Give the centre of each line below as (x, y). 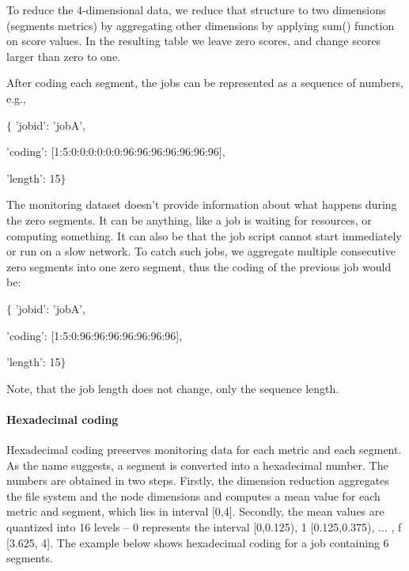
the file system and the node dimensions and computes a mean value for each (193, 495)
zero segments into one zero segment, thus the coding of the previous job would (199, 266)
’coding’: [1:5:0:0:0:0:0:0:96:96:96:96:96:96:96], (116, 151)
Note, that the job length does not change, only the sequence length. (173, 388)
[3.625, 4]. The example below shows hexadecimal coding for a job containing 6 (198, 542)
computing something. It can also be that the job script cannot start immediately (204, 235)
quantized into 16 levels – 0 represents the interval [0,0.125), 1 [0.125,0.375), (191, 527)
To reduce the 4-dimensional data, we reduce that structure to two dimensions (196, 9)
